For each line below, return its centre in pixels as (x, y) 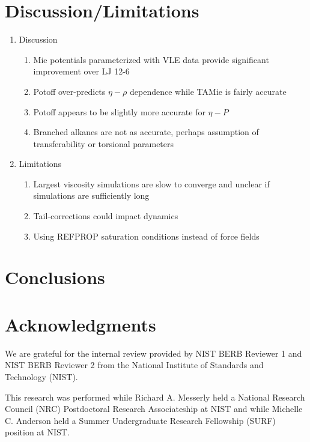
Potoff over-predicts (69, 91)
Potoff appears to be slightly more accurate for (119, 111)
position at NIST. (37, 432)
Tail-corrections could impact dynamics (106, 216)
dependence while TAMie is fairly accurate (208, 91)
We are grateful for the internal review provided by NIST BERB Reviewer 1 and (153, 353)
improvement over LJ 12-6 (81, 71)
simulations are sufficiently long (91, 195)
